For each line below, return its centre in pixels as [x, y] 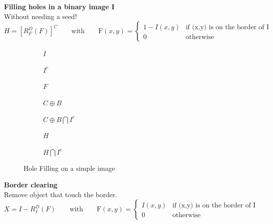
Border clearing [31, 184]
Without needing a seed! [41, 16]
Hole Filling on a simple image [69, 168]
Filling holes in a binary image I [59, 6]
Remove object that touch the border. [61, 194]
